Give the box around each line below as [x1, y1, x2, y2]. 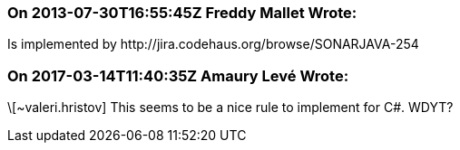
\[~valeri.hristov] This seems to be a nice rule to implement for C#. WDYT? [7, 99, 454, 116]
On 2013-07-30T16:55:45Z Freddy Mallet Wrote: [7, 4, 357, 22]
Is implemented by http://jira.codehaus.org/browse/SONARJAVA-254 [7, 36, 419, 52]
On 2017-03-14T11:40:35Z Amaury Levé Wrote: [7, 66, 349, 85]
